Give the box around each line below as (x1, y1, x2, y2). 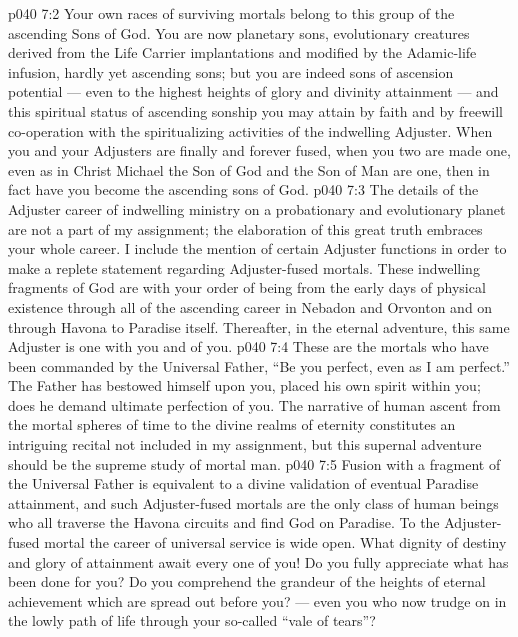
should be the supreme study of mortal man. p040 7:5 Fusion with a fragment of (8, 453, 501, 474)
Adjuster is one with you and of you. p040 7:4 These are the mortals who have (8, 336, 489, 357)
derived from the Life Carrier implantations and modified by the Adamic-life (8, 42, 477, 63)
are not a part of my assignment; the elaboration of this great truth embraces (8, 218, 483, 239)
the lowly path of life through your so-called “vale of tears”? (8, 610, 376, 631)
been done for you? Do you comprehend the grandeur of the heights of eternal (8, 571, 486, 592)
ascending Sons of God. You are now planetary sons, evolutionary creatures (8, 22, 470, 43)
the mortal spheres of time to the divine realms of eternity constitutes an (8, 414, 456, 435)
